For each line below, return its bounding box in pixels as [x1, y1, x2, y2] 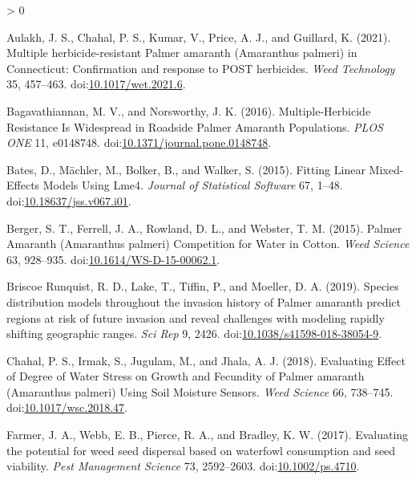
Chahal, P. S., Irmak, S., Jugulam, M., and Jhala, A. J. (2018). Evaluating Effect [6, 352, 406, 368]
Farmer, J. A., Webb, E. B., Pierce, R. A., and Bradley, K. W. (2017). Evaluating [6, 426, 409, 443]
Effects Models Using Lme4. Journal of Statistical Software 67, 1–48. [6, 177, 343, 193]
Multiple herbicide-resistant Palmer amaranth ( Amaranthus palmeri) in [6, 44, 357, 61]
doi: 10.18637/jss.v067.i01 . [6, 192, 131, 209]
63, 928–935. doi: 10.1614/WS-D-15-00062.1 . [6, 250, 220, 267]
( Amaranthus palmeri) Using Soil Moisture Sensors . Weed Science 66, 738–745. [6, 383, 394, 400]
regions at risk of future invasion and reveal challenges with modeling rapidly [6, 309, 385, 326]
